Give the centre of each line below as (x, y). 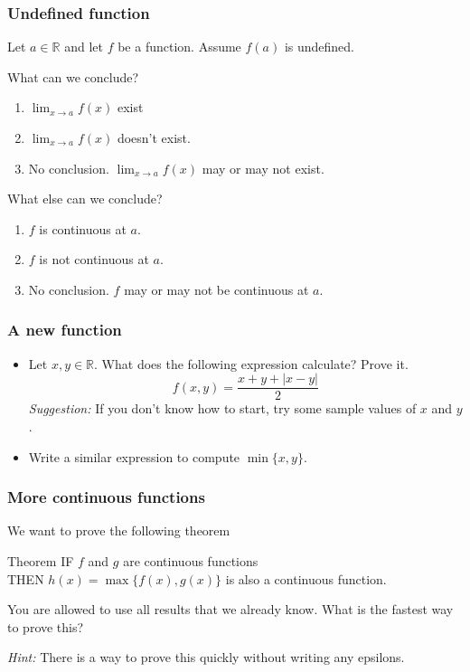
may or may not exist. (263, 168)
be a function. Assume (179, 47)
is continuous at (83, 228)
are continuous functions (191, 561)
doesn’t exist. (154, 137)
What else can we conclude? (85, 199)
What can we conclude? (73, 76)
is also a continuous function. (306, 578)
